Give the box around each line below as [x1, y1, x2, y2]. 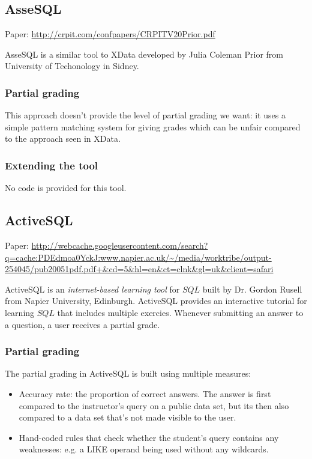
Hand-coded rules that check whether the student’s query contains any [19, 431, 279, 443]
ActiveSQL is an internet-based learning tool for [5, 282, 180, 295]
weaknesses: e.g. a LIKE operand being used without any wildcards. [19, 443, 269, 455]
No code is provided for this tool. [5, 181, 127, 194]
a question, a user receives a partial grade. [5, 318, 160, 330]
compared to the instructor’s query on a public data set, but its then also [19, 399, 289, 412]
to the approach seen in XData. [5, 132, 121, 145]
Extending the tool [5, 157, 98, 172]
